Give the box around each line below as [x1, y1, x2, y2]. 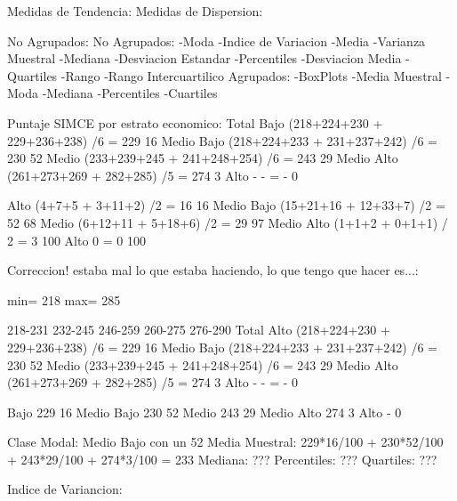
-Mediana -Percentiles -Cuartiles [42, 84, 218, 102]
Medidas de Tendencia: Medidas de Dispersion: [7, 2, 263, 20]
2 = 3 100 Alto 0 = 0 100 [7, 230, 146, 249]
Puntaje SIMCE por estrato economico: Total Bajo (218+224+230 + [7, 113, 383, 132]
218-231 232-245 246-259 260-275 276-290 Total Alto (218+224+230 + [7, 320, 390, 339]
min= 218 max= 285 [7, 290, 121, 309]
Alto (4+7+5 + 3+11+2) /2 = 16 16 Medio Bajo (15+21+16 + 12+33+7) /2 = [7, 196, 445, 214]
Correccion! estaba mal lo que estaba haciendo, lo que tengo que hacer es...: [7, 261, 419, 279]
